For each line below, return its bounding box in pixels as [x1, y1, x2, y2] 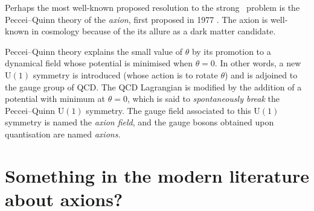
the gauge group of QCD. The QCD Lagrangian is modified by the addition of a [5, 80, 302, 93]
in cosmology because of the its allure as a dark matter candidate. [31, 25, 276, 37]
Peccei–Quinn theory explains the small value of [5, 45, 182, 57]
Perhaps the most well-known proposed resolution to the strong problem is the [5, 1, 300, 13]
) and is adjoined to [224, 68, 298, 81]
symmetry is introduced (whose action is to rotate [33, 68, 218, 81]
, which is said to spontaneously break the [127, 92, 280, 105]
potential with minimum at [5, 92, 106, 105]
